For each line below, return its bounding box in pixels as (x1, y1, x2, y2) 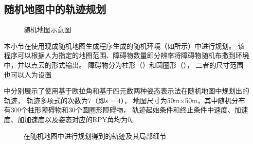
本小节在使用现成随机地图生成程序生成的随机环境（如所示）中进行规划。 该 (4, 40, 245, 51)
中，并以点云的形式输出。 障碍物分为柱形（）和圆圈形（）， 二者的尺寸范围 (4, 59, 244, 70)
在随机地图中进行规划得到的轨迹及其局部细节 (23, 130, 166, 141)
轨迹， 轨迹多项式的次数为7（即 (4, 95, 105, 105)
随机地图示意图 (23, 24, 71, 35)
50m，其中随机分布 (185, 95, 245, 105)
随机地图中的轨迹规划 (4, 1, 106, 17)
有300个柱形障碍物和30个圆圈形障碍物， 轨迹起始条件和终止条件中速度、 (4, 105, 235, 115)
